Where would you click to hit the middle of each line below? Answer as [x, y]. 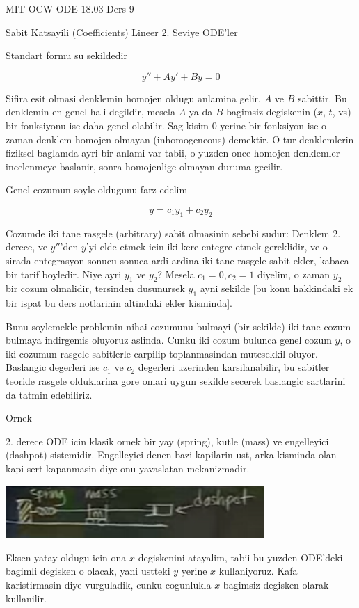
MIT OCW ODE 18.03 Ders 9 [70, 8]
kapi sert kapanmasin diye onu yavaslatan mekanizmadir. [128, 469]
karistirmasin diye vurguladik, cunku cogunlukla [109, 584]
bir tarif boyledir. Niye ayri [64, 274]
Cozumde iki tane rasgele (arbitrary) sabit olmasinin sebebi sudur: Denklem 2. [173, 233]
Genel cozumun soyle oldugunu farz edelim [97, 190]
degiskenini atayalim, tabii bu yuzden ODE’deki [240, 557]
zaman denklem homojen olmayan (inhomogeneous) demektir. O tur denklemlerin [180, 139]
